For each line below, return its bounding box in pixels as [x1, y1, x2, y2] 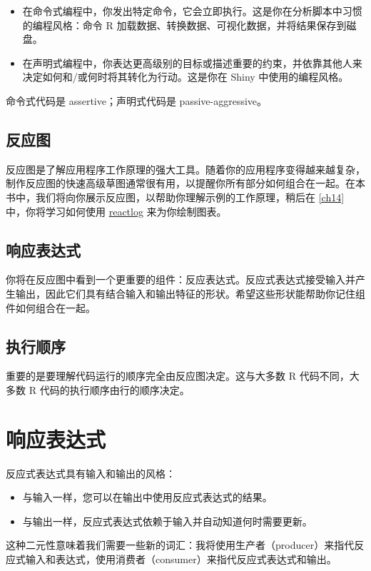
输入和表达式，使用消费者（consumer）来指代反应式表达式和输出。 [25, 552, 337, 567]
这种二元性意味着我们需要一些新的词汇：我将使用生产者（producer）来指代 [6, 537, 355, 552]
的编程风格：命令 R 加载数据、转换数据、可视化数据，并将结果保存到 [22, 17, 347, 32]
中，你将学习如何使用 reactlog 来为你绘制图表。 [6, 203, 227, 218]
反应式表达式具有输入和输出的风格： [6, 465, 176, 480]
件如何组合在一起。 [6, 300, 96, 315]
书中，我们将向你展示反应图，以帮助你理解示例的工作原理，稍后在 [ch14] [6, 189, 345, 204]
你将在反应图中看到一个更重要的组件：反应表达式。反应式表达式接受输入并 [6, 272, 355, 287]
